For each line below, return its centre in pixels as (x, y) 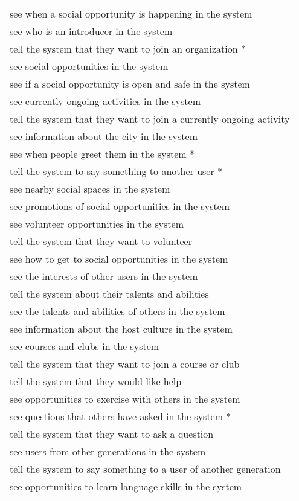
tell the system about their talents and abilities (109, 294)
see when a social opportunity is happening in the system (131, 14)
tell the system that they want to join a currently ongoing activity (150, 119)
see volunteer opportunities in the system (97, 224)
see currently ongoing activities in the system (105, 101)
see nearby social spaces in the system (90, 189)
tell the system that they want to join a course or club (125, 364)
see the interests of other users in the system (104, 276)
